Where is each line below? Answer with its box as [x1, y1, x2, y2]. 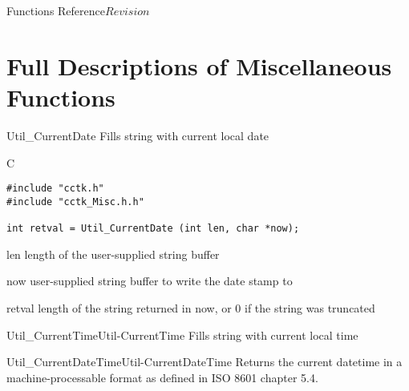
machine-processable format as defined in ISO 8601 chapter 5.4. [6, 369, 318, 385]
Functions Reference [6, 2, 106, 18]
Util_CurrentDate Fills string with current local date [6, 127, 269, 143]
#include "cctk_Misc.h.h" [6, 195, 144, 208]
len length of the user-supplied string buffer [6, 245, 220, 262]
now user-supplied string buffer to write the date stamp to [6, 272, 293, 289]
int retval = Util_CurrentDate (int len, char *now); [6, 223, 300, 235]
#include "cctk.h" [6, 183, 104, 195]
